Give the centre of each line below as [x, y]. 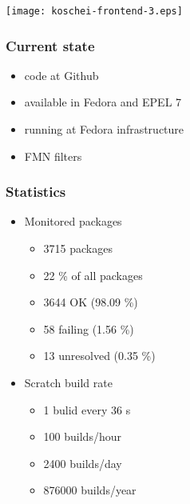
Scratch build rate [68, 383]
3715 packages [78, 248]
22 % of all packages [93, 275]
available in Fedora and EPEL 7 [103, 102]
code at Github [61, 75]
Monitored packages [73, 221]
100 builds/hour [82, 436]
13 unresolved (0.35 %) [99, 356]
